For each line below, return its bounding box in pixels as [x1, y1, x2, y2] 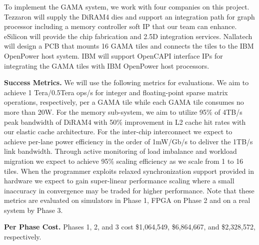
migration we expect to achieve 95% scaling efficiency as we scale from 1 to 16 [4, 155, 243, 166]
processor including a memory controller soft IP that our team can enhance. [4, 21, 237, 32]
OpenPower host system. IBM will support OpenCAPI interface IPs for [4, 50, 223, 61]
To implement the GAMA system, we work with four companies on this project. [4, 2, 249, 12]
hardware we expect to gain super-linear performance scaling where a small [4, 175, 234, 186]
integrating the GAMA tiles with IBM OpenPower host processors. [4, 60, 209, 71]
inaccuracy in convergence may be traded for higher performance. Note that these [4, 185, 254, 195]
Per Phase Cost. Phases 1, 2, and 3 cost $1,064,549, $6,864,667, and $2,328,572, [4, 221, 255, 232]
